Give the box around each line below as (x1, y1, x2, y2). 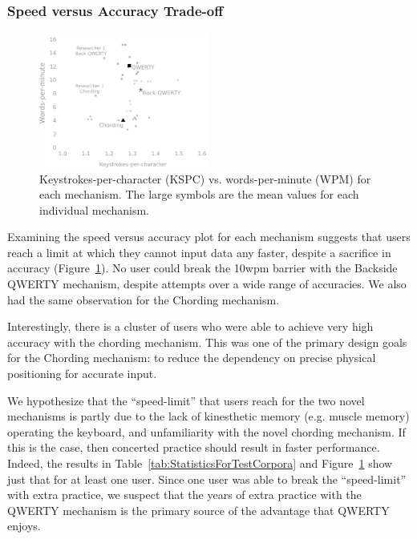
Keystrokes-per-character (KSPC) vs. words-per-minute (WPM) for (39, 170, 371, 187)
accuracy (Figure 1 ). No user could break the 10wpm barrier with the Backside (7, 259, 398, 276)
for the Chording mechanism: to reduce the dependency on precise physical (7, 349, 376, 366)
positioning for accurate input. (7, 365, 157, 382)
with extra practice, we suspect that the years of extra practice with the (7, 486, 362, 503)
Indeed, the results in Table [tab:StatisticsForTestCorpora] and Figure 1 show (7, 455, 393, 471)
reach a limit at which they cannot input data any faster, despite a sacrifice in (7, 243, 391, 260)
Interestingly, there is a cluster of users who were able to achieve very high (7, 318, 374, 335)
